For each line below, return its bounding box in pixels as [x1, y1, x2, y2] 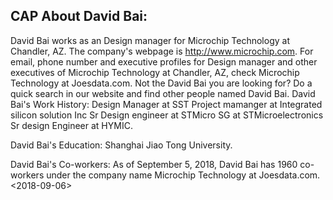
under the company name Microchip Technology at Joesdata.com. [46, 169, 321, 181]
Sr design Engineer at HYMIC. [10, 119, 133, 131]
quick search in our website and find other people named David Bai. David [10, 87, 316, 99]
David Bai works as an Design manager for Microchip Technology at [10, 34, 290, 46]
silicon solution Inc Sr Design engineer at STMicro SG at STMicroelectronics [10, 109, 324, 121]
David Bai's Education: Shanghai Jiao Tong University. [10, 139, 233, 151]
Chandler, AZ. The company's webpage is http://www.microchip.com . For [10, 45, 314, 57]
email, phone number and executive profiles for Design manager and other [10, 55, 318, 68]
